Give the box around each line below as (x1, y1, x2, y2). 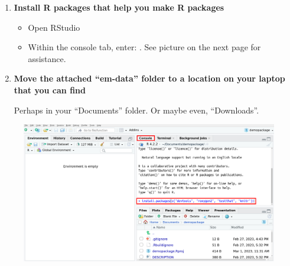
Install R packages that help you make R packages (14, 1, 224, 13)
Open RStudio (28, 21, 80, 33)
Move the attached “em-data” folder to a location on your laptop (14, 72, 285, 85)
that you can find (14, 83, 86, 96)
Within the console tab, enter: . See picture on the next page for (28, 41, 261, 53)
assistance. (28, 52, 66, 64)
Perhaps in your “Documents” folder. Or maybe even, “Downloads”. (14, 103, 259, 116)
